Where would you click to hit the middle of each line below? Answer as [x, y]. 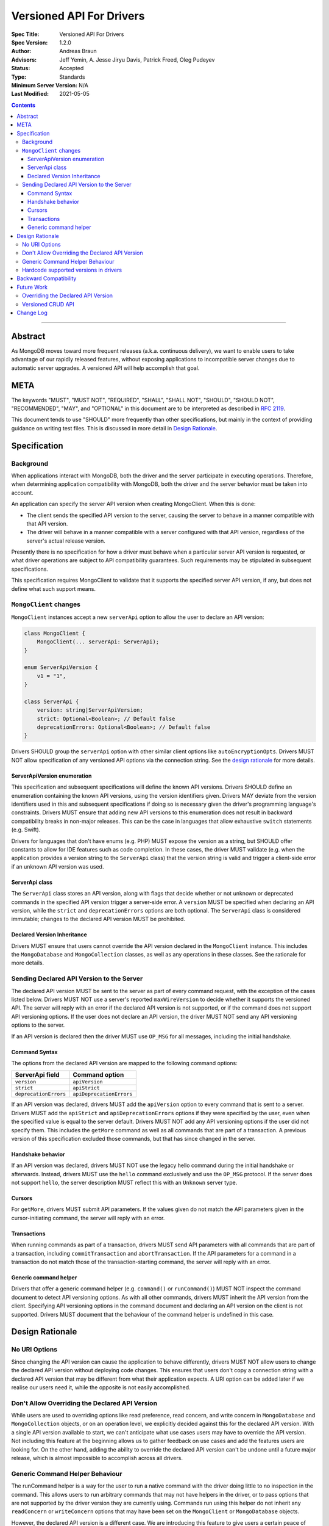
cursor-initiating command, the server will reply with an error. [88, 1218]
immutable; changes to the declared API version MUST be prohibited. [98, 919]
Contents [23, 105]
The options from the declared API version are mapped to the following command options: [124, 1063]
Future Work [32, 287]
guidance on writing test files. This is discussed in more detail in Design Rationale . [114, 428]
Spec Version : [30, 42]
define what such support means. [54, 588]
